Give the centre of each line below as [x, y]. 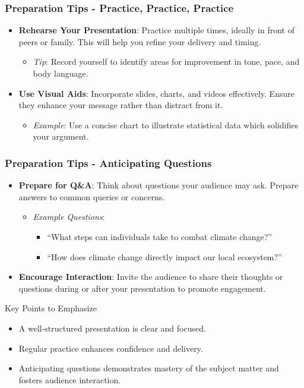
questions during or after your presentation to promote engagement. [142, 288]
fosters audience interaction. [70, 379]
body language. [61, 73]
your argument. [61, 136]
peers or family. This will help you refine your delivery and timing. [140, 41]
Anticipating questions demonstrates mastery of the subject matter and [149, 368]
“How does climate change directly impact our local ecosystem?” [164, 256]
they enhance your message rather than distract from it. [121, 105]
